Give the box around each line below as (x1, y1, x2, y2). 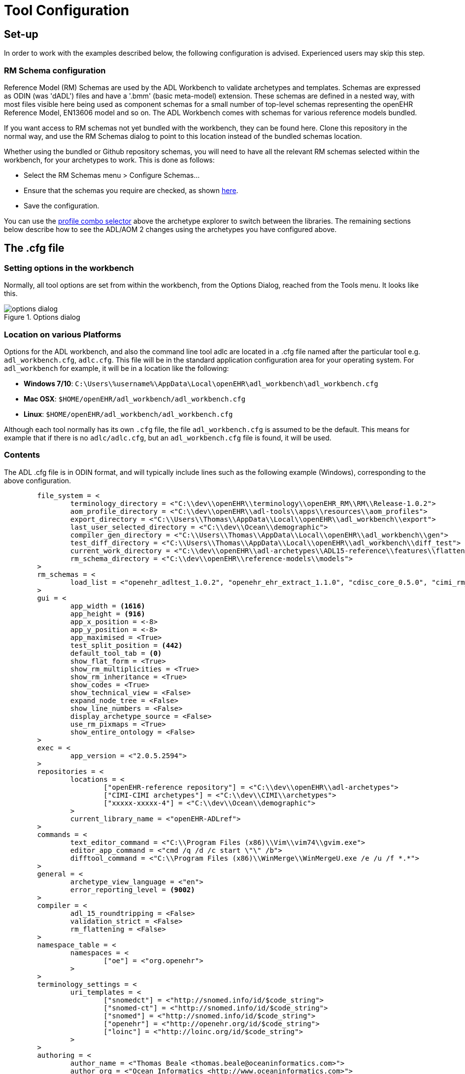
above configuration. (4, 476, 71, 485)
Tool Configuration (4, 2, 130, 19)
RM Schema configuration (4, 65, 106, 75)
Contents (4, 450, 40, 460)
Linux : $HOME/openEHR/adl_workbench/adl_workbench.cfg (24, 409, 233, 418)
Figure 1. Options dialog (4, 313, 80, 322)
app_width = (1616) (70, 602, 145, 610)
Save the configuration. (24, 201, 100, 210)
